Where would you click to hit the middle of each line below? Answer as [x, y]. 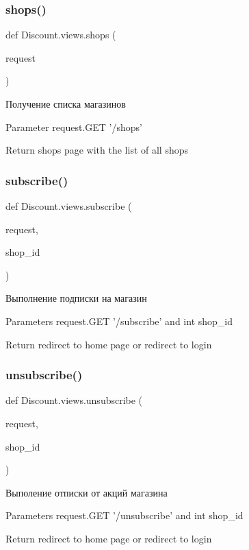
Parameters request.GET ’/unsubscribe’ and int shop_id [124, 515]
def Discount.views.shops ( [61, 35]
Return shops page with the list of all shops [97, 150]
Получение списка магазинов [66, 104]
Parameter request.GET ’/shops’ [74, 127]
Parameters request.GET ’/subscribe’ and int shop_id [119, 321]
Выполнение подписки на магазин [76, 298]
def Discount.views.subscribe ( [69, 206]
